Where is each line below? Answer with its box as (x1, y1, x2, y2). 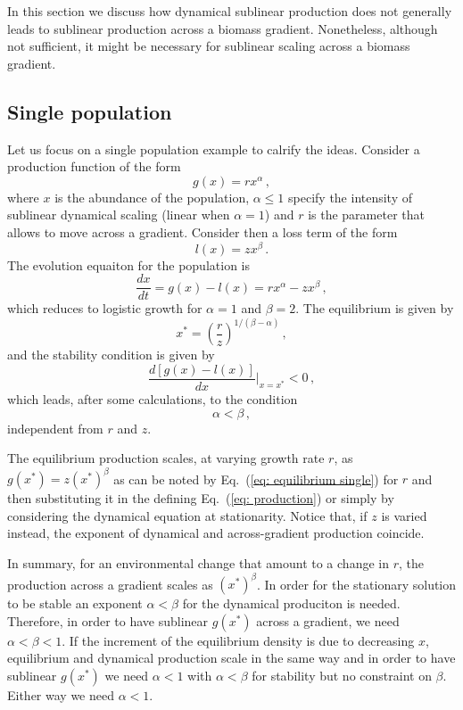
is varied (381, 506, 427, 524)
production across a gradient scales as (7, 574, 213, 593)
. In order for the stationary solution (256, 574, 457, 593)
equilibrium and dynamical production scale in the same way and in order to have (7, 648, 456, 667)
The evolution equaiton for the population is (7, 255, 250, 274)
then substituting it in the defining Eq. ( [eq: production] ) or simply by (7, 489, 394, 508)
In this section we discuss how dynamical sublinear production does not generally (7, 2, 452, 20)
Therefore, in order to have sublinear (7, 611, 209, 630)
